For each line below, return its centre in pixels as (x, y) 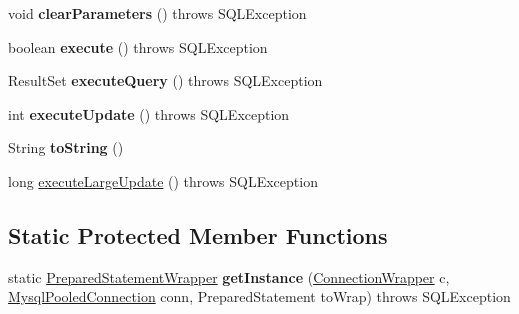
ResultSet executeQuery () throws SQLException (165, 80)
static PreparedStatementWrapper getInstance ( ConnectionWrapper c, (229, 276)
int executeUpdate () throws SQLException (149, 113)
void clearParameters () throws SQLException (157, 13)
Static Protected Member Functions (198, 234)
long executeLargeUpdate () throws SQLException (163, 180)
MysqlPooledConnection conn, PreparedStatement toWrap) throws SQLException (259, 296)
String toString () (66, 147)
